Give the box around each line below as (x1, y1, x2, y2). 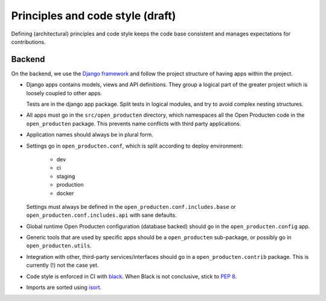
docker (56, 190, 74, 197)
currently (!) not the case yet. (26, 262, 99, 269)
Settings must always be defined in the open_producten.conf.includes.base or (26, 203, 237, 210)
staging (56, 172, 75, 180)
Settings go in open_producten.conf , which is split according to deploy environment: (26, 142, 243, 149)
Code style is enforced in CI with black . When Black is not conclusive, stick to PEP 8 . (26, 273, 237, 280)
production (56, 181, 84, 188)
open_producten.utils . (26, 242, 92, 249)
